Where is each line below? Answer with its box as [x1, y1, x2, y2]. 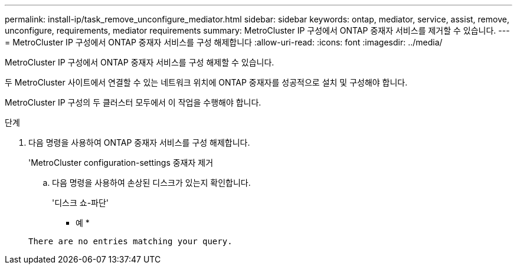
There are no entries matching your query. [28, 237, 233, 246]
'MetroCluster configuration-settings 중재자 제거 [28, 158, 214, 168]
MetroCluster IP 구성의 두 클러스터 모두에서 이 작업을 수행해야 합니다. [5, 97, 261, 107]
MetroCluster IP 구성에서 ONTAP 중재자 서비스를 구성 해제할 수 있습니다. [5, 57, 274, 67]
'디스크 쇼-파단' [52, 198, 109, 208]
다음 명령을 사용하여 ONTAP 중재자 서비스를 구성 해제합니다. [28, 137, 250, 147]
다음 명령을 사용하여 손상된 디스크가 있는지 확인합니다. [52, 178, 251, 188]
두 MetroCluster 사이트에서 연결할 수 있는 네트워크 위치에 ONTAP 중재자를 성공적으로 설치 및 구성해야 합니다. [5, 77, 408, 87]
